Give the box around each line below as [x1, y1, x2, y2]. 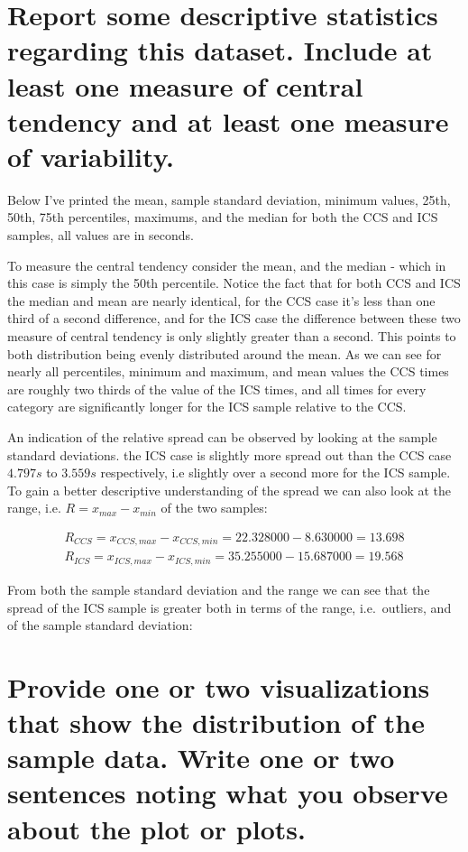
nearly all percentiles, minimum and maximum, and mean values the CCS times [7, 362, 449, 381]
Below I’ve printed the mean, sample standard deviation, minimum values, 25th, [7, 190, 451, 208]
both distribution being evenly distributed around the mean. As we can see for [7, 344, 442, 363]
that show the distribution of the [7, 704, 426, 741]
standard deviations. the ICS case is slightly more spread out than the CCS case [7, 445, 452, 464]
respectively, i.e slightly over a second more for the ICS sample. [100, 463, 451, 482]
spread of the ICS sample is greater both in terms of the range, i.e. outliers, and [7, 597, 452, 616]
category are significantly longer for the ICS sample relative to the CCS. [7, 397, 407, 416]
